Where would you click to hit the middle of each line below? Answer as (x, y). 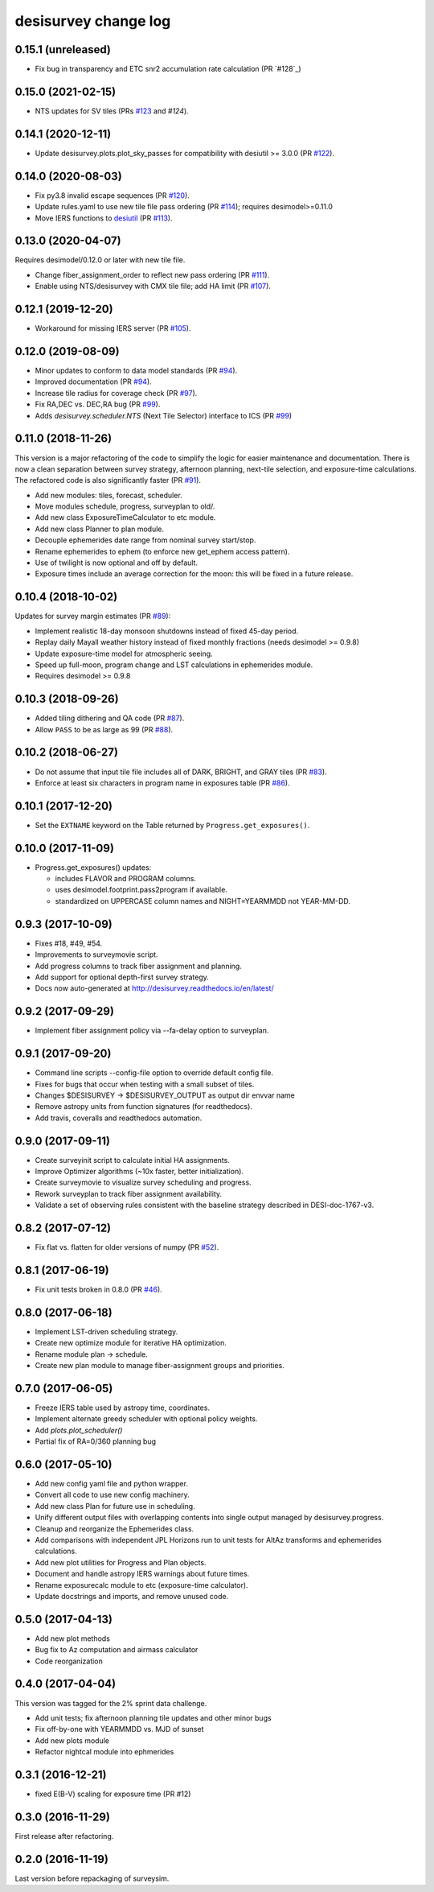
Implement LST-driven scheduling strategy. (106, 1331)
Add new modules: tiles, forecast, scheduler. (108, 495)
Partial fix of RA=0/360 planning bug (96, 1441)
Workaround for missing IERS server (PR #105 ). (113, 328)
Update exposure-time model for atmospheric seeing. (124, 653)
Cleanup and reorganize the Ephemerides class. (115, 1528)
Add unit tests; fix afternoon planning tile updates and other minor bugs (154, 1717)
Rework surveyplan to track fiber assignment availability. (129, 1193)
